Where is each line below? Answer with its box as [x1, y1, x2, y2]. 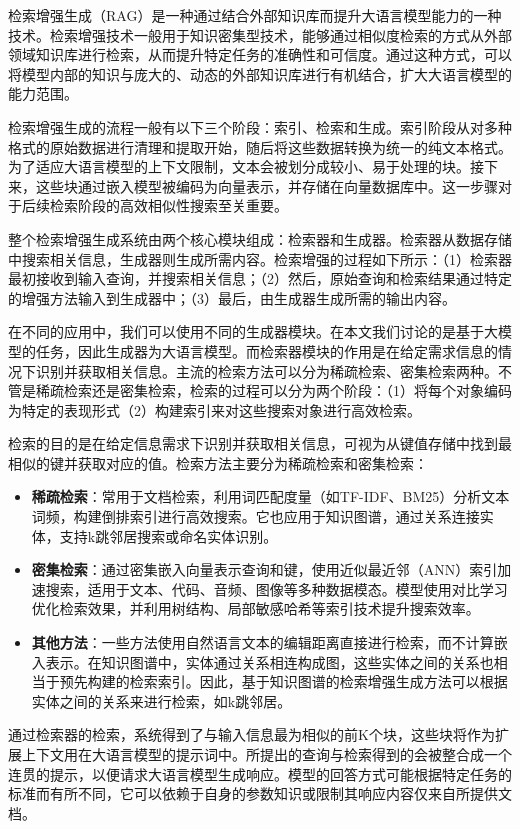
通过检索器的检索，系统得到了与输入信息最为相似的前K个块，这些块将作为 [8, 724, 495, 745]
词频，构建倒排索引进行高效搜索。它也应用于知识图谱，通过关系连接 [31, 506, 480, 527]
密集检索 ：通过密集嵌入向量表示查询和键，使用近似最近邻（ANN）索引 [31, 559, 498, 580]
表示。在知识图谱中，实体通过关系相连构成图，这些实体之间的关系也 [45, 651, 494, 672]
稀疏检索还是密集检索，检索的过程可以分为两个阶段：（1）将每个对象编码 [35, 380, 512, 401]
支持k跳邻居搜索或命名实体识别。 [59, 525, 278, 546]
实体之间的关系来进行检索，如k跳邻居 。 [31, 690, 292, 711]
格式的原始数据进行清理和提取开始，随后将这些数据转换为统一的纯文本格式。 [8, 136, 512, 157]
